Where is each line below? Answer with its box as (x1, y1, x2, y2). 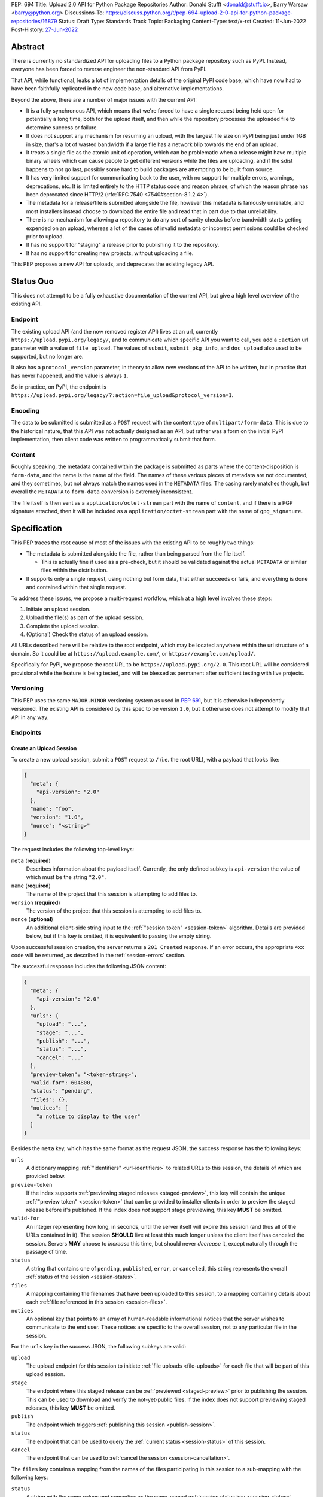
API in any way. (11, 713, 49, 721)
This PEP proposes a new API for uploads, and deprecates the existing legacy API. (11, 260, 214, 268)
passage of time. (26, 1248, 68, 1255)
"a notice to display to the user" (36, 1113, 141, 1120)
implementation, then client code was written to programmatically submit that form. (11, 436, 217, 443)
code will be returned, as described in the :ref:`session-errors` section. (11, 951, 185, 959)
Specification (11, 523, 62, 534)
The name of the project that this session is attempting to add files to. (26, 890, 197, 898)
